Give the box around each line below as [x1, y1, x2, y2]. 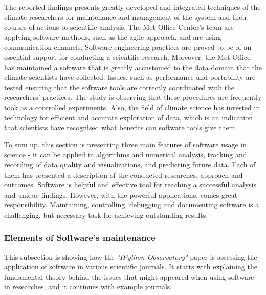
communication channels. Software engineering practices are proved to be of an [4, 41, 252, 52]
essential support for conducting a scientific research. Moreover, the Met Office [4, 51, 251, 62]
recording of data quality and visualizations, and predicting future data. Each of [4, 159, 256, 170]
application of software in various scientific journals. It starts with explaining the [4, 261, 257, 272]
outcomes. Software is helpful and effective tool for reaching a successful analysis [4, 179, 256, 190]
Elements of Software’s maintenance [4, 231, 156, 244]
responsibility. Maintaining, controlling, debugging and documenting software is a [4, 199, 259, 210]
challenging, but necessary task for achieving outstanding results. [4, 209, 208, 220]
